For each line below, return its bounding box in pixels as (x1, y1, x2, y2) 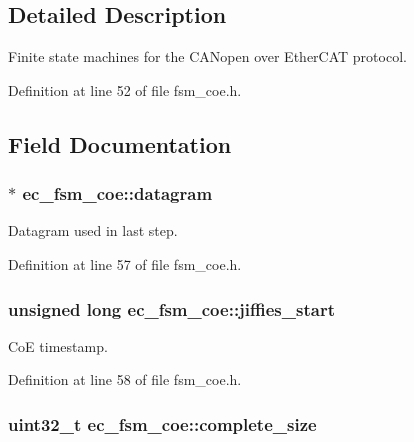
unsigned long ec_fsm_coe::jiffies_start (8, 296, 335, 321)
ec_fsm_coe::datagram (22, 181, 213, 206)
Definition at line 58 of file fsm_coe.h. (8, 369, 242, 390)
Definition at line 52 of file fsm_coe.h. (8, 79, 242, 100)
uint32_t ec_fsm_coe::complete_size (8, 411, 317, 436)
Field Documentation (8, 128, 232, 159)
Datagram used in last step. (8, 220, 178, 241)
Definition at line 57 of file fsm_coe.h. (8, 253, 242, 274)
